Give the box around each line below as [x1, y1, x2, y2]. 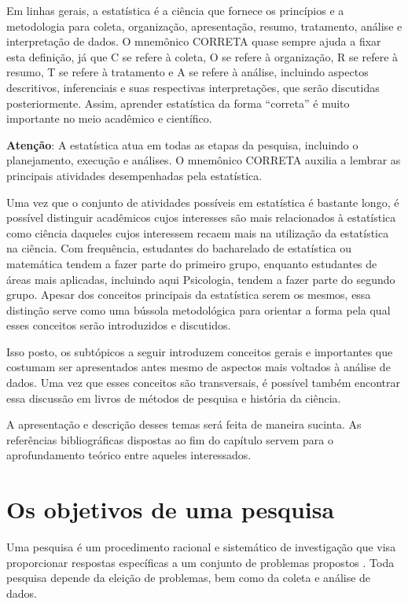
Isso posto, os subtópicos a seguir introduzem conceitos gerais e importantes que [6, 343, 393, 359]
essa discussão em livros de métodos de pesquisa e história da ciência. [6, 389, 341, 406]
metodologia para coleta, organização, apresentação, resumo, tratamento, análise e [6, 17, 402, 34]
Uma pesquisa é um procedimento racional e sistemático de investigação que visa [6, 539, 396, 555]
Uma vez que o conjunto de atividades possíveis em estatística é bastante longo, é [6, 193, 399, 210]
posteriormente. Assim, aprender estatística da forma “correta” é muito [6, 94, 350, 111]
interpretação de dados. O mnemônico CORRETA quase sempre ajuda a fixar [6, 33, 381, 50]
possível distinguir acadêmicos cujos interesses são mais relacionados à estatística [6, 209, 396, 226]
